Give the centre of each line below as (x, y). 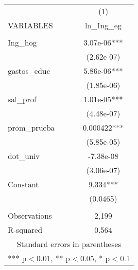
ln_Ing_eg (103, 25)
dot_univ (24, 156)
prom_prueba (31, 127)
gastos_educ (29, 71)
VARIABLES (30, 25)
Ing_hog (22, 42)
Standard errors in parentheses (69, 244)
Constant (23, 184)
